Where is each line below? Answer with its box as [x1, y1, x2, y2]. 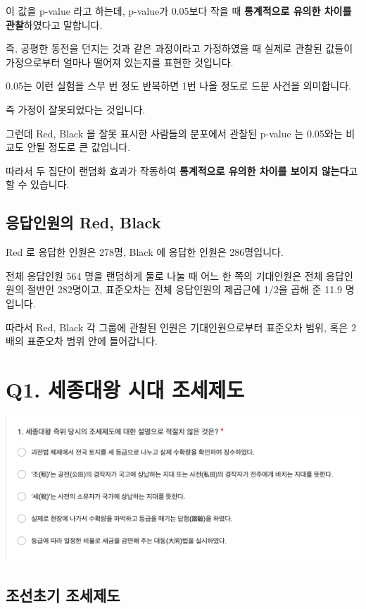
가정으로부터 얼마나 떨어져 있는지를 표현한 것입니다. [6, 54, 234, 69]
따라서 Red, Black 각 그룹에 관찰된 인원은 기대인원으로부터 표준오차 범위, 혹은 [6, 319, 348, 334]
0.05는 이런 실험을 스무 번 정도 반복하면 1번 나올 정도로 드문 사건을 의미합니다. [6, 78, 352, 93]
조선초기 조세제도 [6, 584, 120, 606]
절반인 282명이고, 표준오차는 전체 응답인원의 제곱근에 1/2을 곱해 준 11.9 [27, 282, 343, 297]
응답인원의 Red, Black [6, 211, 161, 233]
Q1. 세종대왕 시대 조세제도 [6, 374, 244, 403]
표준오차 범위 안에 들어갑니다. [27, 333, 158, 348]
